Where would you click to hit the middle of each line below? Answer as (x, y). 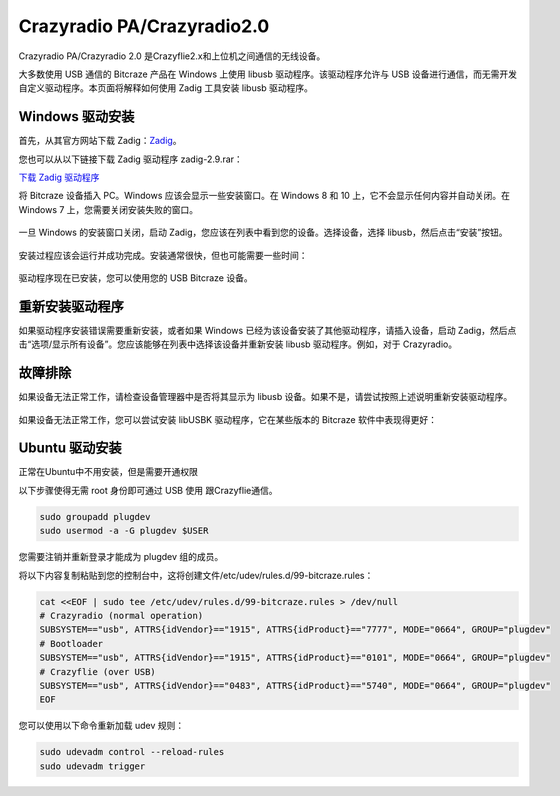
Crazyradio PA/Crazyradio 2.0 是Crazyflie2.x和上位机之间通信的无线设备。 (172, 56)
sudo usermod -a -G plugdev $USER (124, 531)
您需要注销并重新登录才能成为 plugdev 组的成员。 (121, 557)
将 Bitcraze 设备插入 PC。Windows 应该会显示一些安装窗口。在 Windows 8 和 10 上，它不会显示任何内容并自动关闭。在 (264, 196)
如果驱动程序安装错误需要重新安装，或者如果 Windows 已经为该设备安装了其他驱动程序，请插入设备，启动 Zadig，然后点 (267, 330)
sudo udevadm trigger (92, 766)
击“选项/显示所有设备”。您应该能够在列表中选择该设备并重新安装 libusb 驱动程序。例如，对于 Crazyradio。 (238, 344)
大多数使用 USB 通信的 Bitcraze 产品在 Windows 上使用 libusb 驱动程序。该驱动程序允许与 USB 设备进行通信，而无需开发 (267, 74)
